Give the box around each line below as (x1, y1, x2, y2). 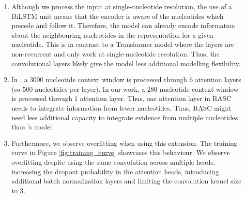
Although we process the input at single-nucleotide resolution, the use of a (11, 1, 232, 11)
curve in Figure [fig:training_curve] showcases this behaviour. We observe (11, 147, 230, 157)
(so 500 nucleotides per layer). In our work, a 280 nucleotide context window (11, 84, 239, 94)
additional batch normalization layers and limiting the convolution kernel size (11, 176, 242, 186)
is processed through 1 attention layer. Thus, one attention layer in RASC (11, 93, 231, 103)
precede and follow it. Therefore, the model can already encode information (11, 20, 235, 30)
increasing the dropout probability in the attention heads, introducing (11, 166, 219, 176)
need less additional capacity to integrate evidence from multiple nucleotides (11, 112, 238, 122)
